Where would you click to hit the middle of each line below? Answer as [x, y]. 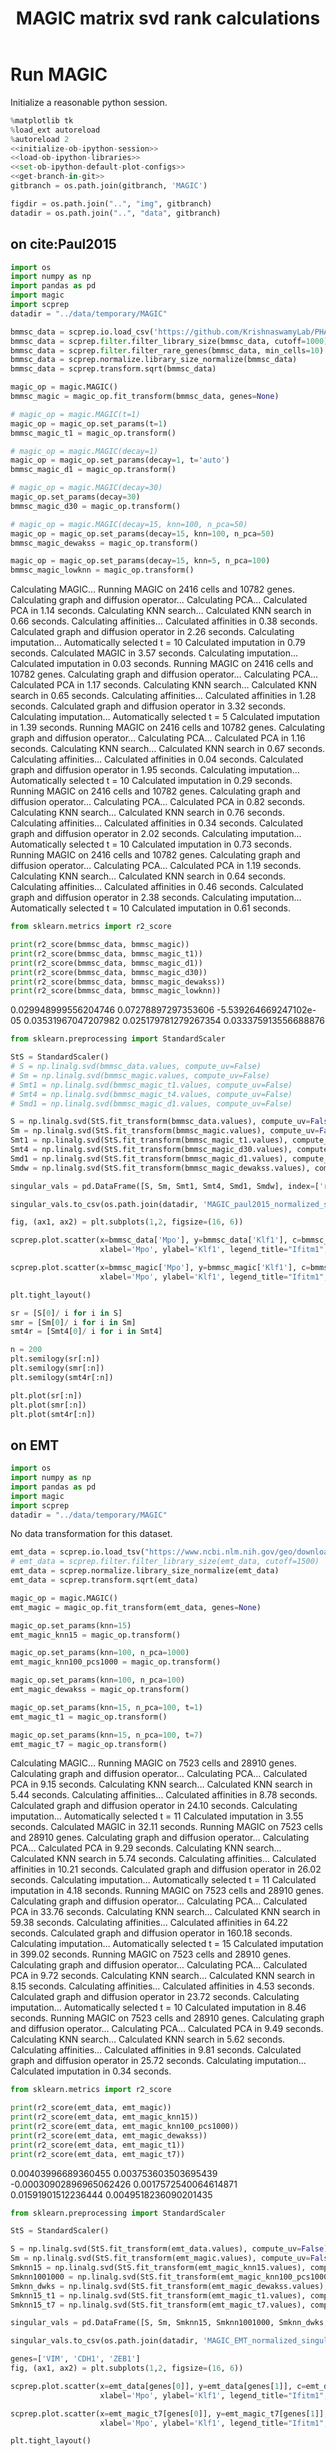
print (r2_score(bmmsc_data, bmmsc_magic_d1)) [106, 963]
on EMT [35, 1445]
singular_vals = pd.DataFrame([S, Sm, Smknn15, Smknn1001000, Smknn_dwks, [169, 2323]
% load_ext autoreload [55, 130]
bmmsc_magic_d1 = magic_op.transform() [93, 470]
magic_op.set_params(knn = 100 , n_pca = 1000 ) [100, 1653]
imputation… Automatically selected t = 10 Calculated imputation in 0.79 [158, 643]
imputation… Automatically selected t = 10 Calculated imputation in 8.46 [158, 2008]
